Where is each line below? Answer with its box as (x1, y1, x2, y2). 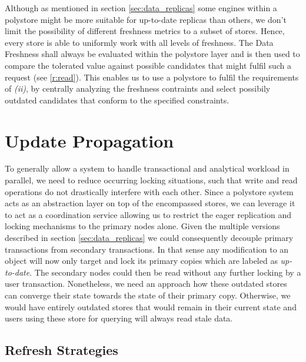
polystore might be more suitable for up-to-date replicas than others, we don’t (5, 13, 287, 25)
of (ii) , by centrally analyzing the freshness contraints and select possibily (5, 82, 271, 95)
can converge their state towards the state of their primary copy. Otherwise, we (5, 289, 291, 301)
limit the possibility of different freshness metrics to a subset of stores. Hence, (5, 25, 285, 37)
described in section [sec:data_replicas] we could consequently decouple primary (5, 232, 294, 244)
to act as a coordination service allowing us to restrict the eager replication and (5, 208, 292, 220)
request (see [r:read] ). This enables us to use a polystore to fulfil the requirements (5, 71, 299, 83)
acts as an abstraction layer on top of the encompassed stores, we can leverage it (5, 197, 295, 209)
